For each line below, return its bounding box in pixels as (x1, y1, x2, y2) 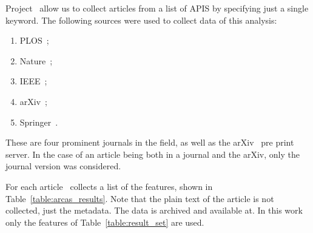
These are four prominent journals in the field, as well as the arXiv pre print (5, 136, 294, 149)
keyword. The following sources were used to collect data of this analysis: (5, 13, 277, 26)
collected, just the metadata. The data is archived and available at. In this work (5, 204, 303, 217)
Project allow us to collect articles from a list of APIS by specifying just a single (5, 2, 309, 14)
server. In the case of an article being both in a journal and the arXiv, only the (5, 147, 300, 160)
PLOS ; (19, 34, 49, 47)
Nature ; (19, 54, 53, 67)
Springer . (19, 115, 58, 128)
